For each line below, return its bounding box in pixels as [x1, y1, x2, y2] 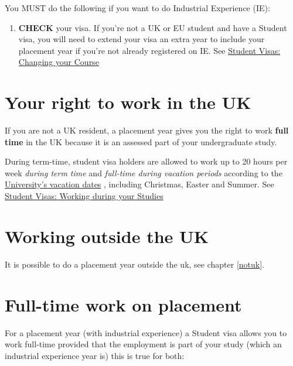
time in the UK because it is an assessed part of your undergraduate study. [5, 135, 277, 148]
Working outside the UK [5, 224, 209, 248]
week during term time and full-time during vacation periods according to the [5, 166, 282, 179]
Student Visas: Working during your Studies [5, 190, 163, 202]
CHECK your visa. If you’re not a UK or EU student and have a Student [18, 21, 287, 33]
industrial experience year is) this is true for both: [5, 349, 185, 361]
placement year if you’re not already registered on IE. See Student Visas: [18, 44, 281, 56]
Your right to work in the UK [5, 90, 251, 114]
